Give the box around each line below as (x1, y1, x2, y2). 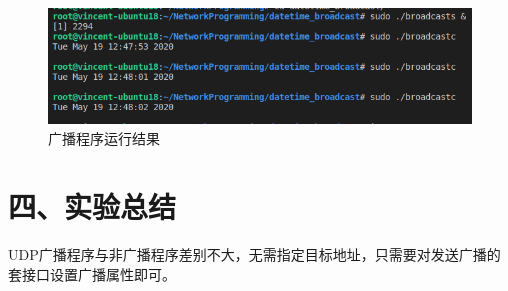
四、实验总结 (8, 186, 177, 227)
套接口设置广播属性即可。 (8, 263, 176, 284)
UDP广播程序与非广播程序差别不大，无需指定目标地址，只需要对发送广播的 (8, 244, 501, 265)
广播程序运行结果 (48, 127, 160, 148)
